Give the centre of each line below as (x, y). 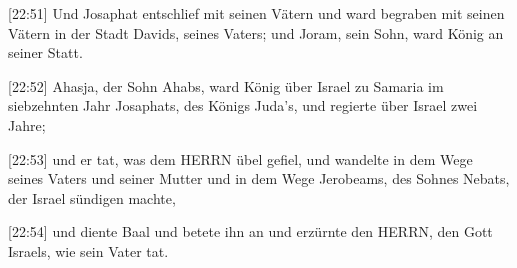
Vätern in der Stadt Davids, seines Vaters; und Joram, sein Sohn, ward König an (256, 32)
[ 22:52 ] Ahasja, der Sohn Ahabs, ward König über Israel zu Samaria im (226, 85)
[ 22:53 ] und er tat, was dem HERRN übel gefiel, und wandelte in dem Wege (240, 158)
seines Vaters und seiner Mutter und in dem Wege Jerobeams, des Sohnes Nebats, (259, 178)
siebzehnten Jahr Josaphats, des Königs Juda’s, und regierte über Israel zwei (243, 105)
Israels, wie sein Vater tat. (88, 250)
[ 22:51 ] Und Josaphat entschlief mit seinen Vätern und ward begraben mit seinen (256, 13)
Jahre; (27, 124)
